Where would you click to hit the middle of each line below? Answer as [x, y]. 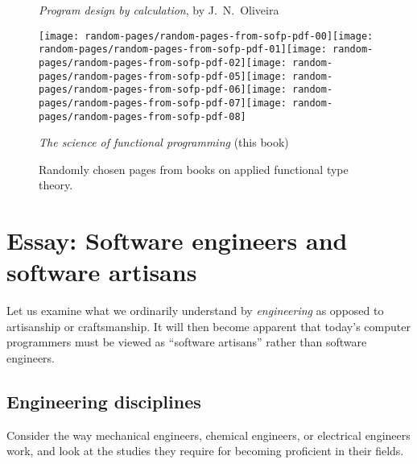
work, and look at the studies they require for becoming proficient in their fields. [205, 451]
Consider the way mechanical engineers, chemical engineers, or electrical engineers [208, 435]
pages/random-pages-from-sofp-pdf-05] [142, 76]
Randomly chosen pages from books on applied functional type [194, 169]
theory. [56, 185]
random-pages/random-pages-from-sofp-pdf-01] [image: [183, 50]
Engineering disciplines [104, 402]
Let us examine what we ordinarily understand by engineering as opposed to [195, 311]
